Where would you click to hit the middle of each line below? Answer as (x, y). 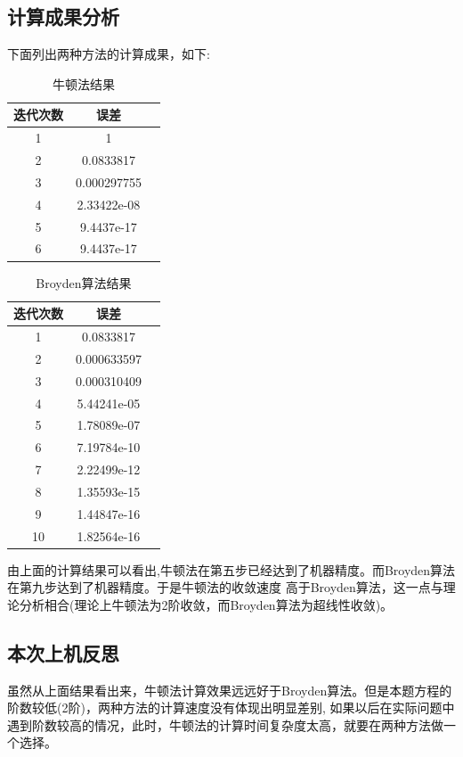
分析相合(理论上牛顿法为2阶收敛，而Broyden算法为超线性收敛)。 (206, 604)
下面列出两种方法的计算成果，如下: (109, 54)
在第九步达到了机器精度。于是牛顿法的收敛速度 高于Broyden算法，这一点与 (225, 587)
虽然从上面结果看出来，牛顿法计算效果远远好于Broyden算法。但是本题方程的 (230, 690)
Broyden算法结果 (84, 282)
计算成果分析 (63, 16)
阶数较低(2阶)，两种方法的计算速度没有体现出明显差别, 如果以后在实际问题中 (231, 708)
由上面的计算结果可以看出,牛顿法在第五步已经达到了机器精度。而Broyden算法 (231, 569)
